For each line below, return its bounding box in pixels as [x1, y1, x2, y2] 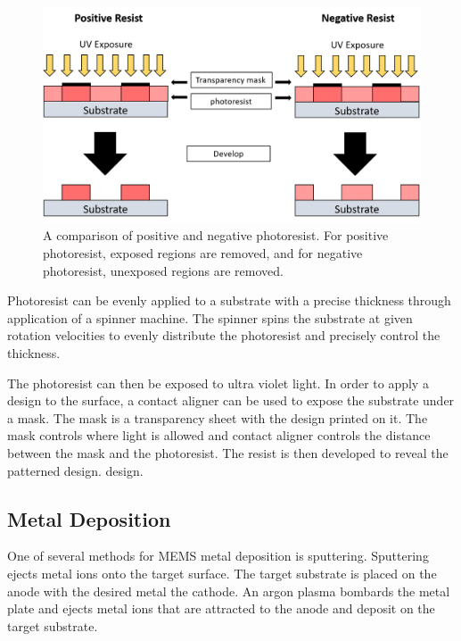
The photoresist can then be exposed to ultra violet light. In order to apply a [7, 373, 429, 392]
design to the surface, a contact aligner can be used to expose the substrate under [7, 391, 455, 410]
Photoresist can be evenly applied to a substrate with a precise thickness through [7, 291, 451, 310]
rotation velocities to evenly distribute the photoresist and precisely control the [7, 326, 440, 345]
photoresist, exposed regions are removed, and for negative [43, 244, 363, 262]
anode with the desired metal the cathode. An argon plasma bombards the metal [7, 581, 450, 600]
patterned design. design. [7, 461, 144, 479]
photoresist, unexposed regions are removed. [43, 261, 284, 279]
